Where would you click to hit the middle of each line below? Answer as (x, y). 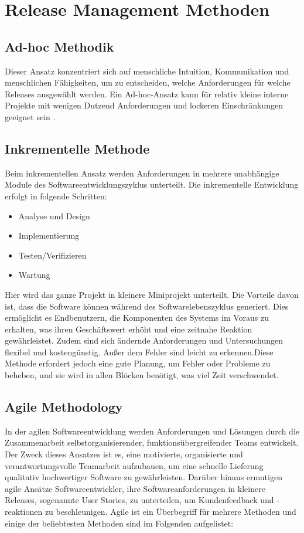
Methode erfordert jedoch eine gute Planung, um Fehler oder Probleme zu (138, 363)
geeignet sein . (30, 116)
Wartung (34, 275)
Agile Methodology (64, 407)
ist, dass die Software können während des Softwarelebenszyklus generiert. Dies (147, 306)
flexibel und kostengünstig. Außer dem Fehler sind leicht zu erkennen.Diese (139, 352)
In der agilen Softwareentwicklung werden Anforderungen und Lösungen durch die (152, 431)
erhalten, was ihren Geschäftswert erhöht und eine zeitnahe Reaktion (129, 329)
